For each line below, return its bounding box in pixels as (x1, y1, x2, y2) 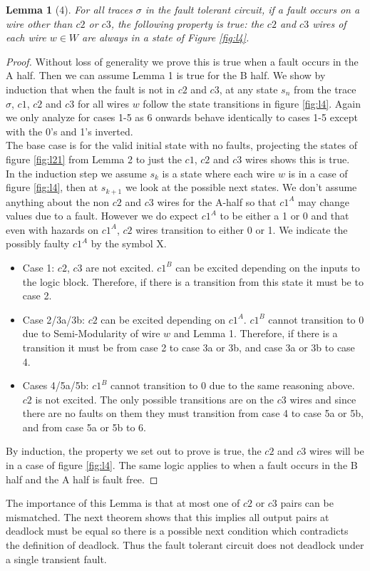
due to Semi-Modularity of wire (22, 326, 160, 341)
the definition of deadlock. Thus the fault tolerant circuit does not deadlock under (6, 537, 364, 552)
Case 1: (22, 259, 55, 274)
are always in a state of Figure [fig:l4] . (82, 30, 250, 45)
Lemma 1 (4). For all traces (6, 2, 133, 16)
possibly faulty (6, 236, 70, 251)
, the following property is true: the (111, 16, 264, 31)
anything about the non (6, 194, 110, 209)
